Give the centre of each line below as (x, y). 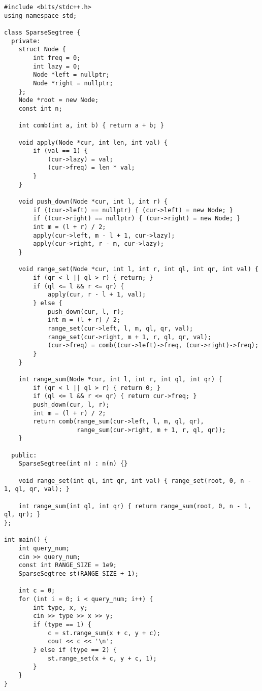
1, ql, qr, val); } (37, 489)
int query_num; (44, 548)
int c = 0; (37, 591)
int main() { (26, 540)
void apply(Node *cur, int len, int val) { (93, 142)
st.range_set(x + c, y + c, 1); (102, 658)
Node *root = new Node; (59, 100)
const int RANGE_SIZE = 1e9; (68, 565)
